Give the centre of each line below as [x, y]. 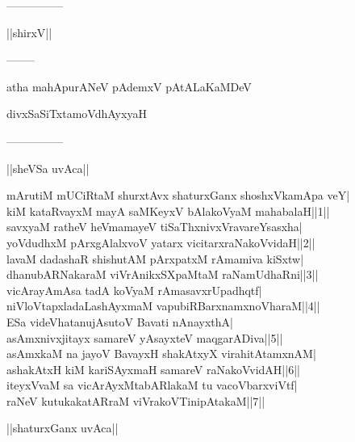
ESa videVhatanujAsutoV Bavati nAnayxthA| [120, 321]
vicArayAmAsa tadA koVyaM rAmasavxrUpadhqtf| [134, 290]
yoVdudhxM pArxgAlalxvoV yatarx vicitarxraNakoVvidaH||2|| [161, 242]
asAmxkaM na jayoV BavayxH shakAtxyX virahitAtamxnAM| [161, 354]
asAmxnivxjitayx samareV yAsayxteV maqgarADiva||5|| [145, 337]
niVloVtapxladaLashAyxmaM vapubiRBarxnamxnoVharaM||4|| [163, 306]
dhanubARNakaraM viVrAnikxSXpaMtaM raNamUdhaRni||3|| [163, 274]
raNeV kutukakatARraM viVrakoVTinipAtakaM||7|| [136, 400]
